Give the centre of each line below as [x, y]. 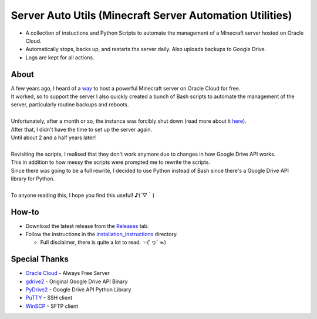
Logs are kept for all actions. [60, 57]
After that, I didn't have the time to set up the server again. [82, 129]
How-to [25, 212]
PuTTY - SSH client [49, 298]
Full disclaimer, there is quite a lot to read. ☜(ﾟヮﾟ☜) [103, 242]
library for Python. [33, 179]
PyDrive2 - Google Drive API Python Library [78, 290]
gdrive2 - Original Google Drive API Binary [77, 281]
